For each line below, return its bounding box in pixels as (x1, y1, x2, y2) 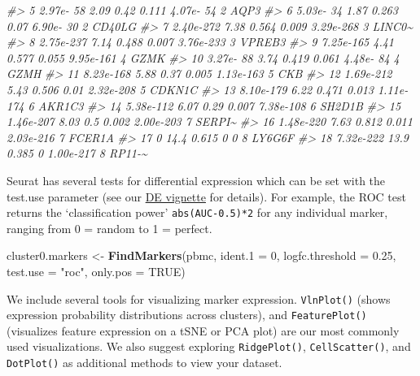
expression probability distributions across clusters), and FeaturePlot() (7, 306, 367, 323)
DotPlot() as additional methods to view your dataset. (7, 354, 282, 371)
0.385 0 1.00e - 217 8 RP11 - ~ (7, 145, 147, 162)
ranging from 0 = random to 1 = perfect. (7, 219, 212, 236)
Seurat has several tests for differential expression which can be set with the (7, 171, 386, 188)
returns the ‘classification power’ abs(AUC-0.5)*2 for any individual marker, (7, 204, 388, 221)
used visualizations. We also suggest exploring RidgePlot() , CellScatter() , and (7, 338, 411, 355)
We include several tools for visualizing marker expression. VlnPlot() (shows (7, 290, 391, 307)
